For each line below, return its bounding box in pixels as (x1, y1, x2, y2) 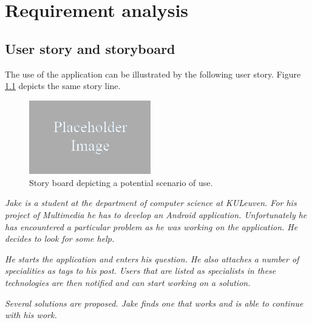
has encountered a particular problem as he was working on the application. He (5, 220, 298, 233)
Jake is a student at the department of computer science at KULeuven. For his (5, 196, 297, 209)
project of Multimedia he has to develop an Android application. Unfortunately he (5, 208, 307, 221)
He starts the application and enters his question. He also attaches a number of (5, 252, 299, 265)
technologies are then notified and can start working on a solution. (5, 276, 251, 288)
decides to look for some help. (5, 232, 115, 245)
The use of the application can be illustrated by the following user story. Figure (5, 67, 301, 80)
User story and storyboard (5, 39, 175, 58)
